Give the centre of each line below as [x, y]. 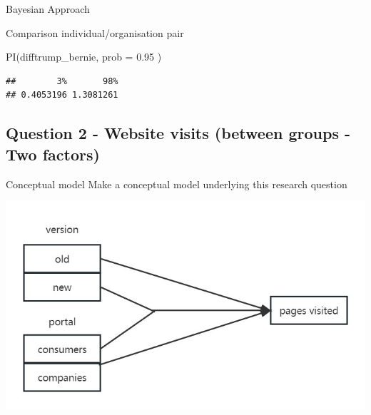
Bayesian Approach [48, 9]
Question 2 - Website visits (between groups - [178, 133]
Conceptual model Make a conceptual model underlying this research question [177, 184]
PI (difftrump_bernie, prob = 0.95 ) [84, 57]
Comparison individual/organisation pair [95, 32]
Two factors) [53, 154]
